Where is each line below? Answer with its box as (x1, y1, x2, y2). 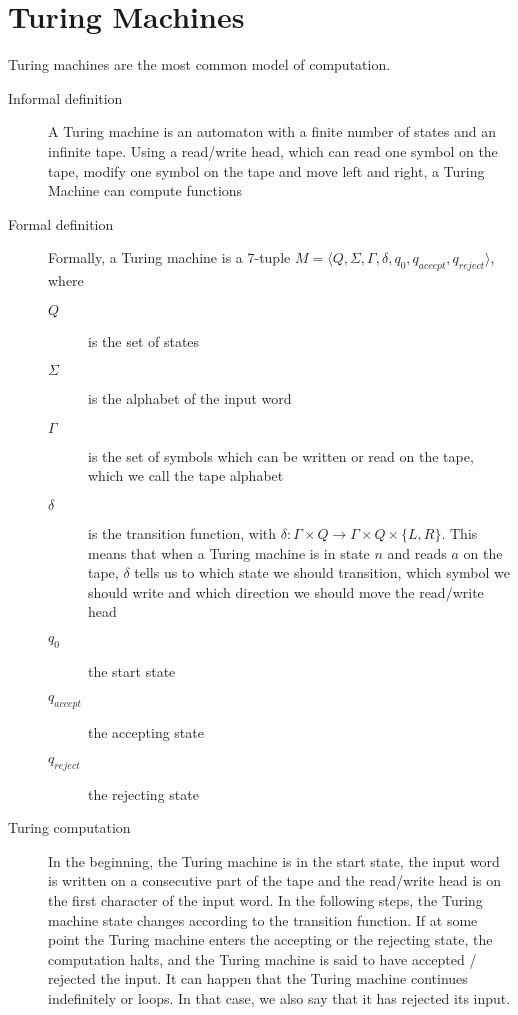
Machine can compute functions (48, 180, 243, 201)
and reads (387, 542, 447, 563)
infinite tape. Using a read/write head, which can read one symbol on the (48, 140, 498, 161)
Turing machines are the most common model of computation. (8, 54, 391, 75)
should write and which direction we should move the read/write (88, 581, 484, 602)
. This (441, 523, 478, 544)
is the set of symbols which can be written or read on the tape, (88, 445, 474, 466)
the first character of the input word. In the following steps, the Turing (48, 889, 483, 910)
